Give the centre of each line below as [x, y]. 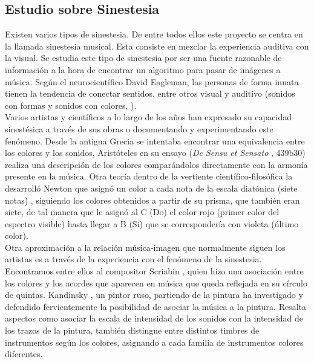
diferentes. [24, 354]
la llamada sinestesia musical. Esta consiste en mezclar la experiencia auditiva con [157, 46]
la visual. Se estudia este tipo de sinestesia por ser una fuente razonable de [143, 58]
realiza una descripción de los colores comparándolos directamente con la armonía [156, 164]
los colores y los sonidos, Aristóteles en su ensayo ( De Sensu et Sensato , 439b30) [155, 153]
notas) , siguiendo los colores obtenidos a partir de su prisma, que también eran [152, 200]
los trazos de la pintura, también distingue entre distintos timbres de [132, 330]
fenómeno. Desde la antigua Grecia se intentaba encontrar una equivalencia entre [155, 141]
